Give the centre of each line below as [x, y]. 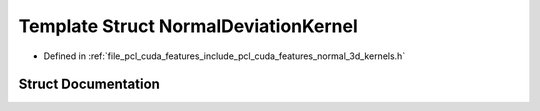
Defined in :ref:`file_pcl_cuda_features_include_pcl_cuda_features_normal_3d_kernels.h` [224, 56]
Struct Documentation [89, 84]
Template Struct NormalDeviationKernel [188, 26]
